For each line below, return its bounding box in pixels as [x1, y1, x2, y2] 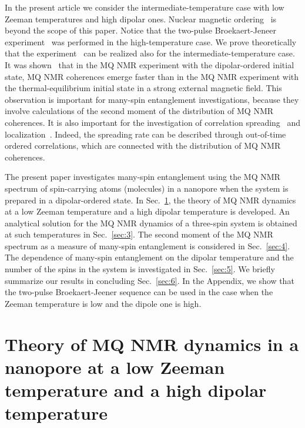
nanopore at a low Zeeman [5, 355, 225, 379]
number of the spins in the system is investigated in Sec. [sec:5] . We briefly [5, 263, 275, 275]
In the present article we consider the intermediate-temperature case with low [5, 1, 284, 13]
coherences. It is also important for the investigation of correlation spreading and [5, 116, 301, 128]
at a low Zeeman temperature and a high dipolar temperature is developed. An [5, 205, 290, 218]
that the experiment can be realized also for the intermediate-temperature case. [5, 47, 295, 59]
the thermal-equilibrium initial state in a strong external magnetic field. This [5, 82, 282, 94]
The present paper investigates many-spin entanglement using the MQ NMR [5, 170, 280, 183]
